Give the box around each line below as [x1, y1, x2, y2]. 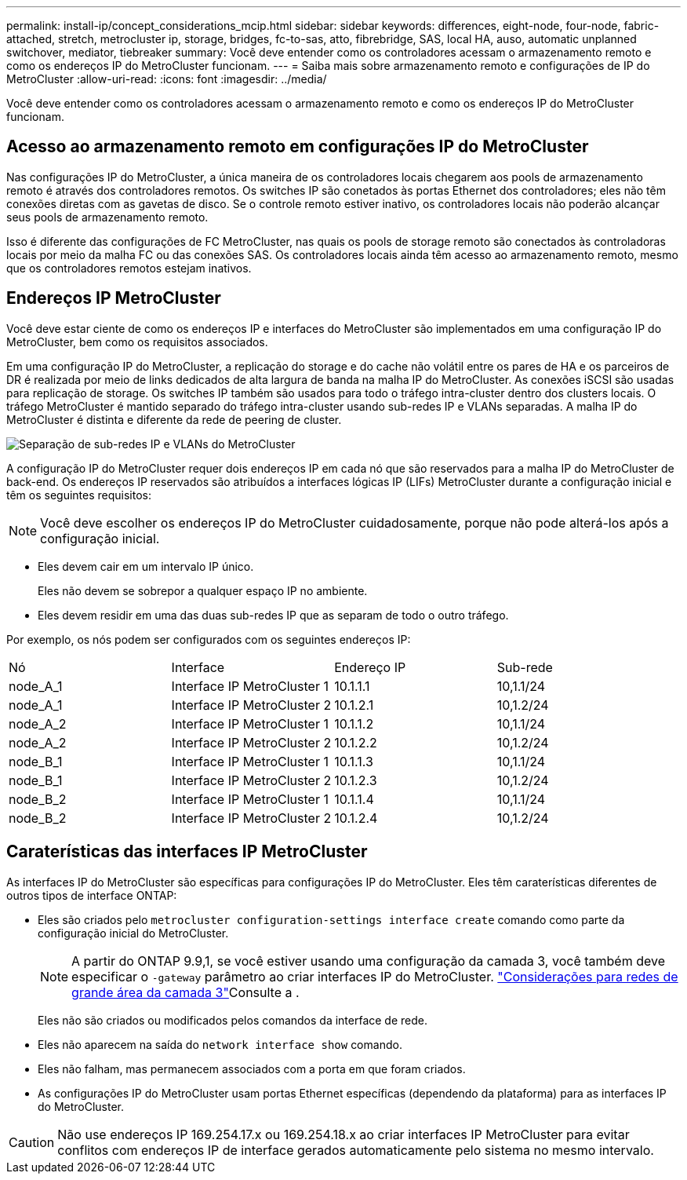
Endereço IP [334, 659, 406, 675]
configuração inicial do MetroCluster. [38, 926, 229, 940]
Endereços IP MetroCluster [6, 288, 221, 309]
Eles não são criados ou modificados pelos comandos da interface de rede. [38, 1013, 428, 1027]
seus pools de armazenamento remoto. [6, 210, 209, 224]
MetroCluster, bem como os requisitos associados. [6, 334, 268, 349]
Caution [9, 1134, 55, 1150]
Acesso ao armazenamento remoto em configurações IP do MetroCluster [6, 137, 589, 157]
